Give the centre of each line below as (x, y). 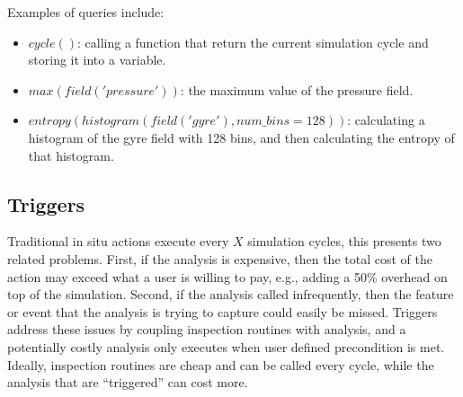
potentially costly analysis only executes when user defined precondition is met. (226, 346)
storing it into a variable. (97, 60)
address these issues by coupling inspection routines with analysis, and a (207, 329)
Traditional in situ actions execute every (118, 241)
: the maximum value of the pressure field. (297, 89)
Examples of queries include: (86, 12)
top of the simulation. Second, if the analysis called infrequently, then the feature (231, 294)
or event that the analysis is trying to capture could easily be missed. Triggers (223, 311)
